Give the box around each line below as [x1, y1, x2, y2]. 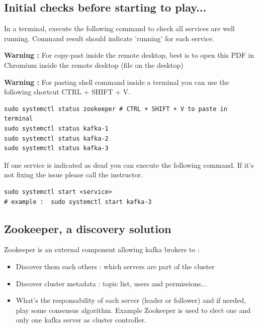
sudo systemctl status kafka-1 [4, 125, 109, 132]
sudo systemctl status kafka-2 [4, 135, 109, 142]
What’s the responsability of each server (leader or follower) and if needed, [16, 295, 246, 305]
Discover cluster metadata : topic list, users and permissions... [16, 278, 207, 288]
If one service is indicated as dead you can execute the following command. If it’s [4, 159, 254, 170]
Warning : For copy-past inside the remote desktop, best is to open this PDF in [4, 50, 254, 60]
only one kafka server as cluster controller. [16, 314, 146, 325]
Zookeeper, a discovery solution [4, 221, 171, 236]
